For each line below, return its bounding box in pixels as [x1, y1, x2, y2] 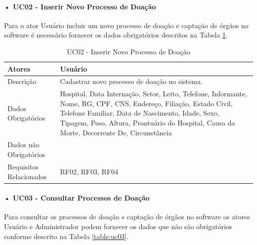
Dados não [7, 139, 40, 150]
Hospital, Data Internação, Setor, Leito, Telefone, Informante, [60, 88, 247, 99]
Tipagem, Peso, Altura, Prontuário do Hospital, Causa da [60, 118, 235, 128]
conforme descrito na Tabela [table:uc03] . [4, 231, 128, 241]
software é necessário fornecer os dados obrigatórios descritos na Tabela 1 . [4, 30, 228, 40]
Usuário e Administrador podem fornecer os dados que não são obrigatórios [4, 221, 232, 231]
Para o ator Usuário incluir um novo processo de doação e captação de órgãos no [4, 20, 249, 30]
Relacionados [7, 171, 47, 181]
